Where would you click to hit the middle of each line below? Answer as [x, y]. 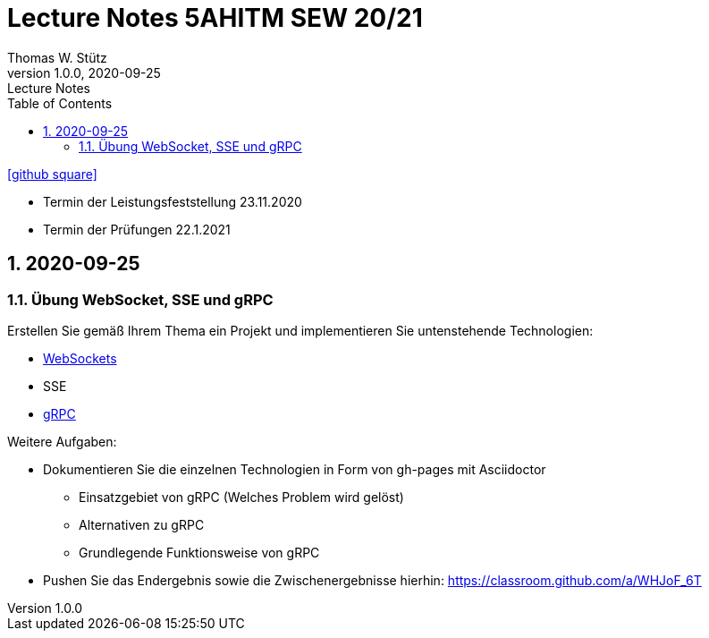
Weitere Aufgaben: [62, 441]
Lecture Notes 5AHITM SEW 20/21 [215, 18]
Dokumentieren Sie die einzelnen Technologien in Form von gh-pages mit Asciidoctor [295, 469]
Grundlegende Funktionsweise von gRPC [199, 552]
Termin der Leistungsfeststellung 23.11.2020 [173, 201]
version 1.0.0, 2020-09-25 [84, 72]
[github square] [52, 174]
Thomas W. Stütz [57, 57]
